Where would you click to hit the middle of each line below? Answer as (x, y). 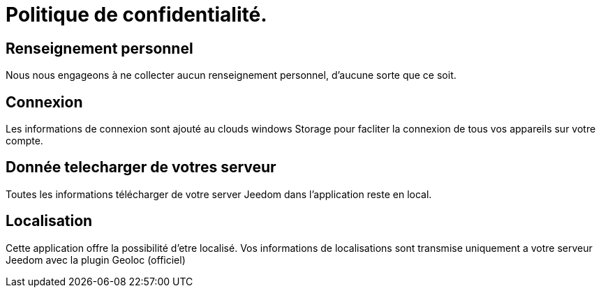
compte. (24, 141)
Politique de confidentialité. (136, 15)
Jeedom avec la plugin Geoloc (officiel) (96, 260)
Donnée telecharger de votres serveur (141, 167)
